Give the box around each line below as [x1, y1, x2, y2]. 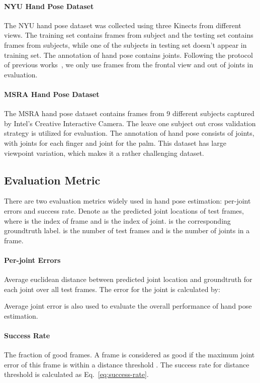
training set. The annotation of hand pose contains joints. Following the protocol [4, 49, 253, 60]
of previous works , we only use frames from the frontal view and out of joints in [4, 59, 253, 70]
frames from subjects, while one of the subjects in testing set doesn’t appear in [4, 39, 247, 50]
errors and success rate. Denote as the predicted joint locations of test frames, [4, 205, 244, 216]
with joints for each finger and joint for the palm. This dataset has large [4, 137, 226, 148]
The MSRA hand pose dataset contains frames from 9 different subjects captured [4, 108, 254, 119]
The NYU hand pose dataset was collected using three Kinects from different [4, 20, 241, 30]
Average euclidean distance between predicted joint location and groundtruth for [4, 274, 252, 284]
